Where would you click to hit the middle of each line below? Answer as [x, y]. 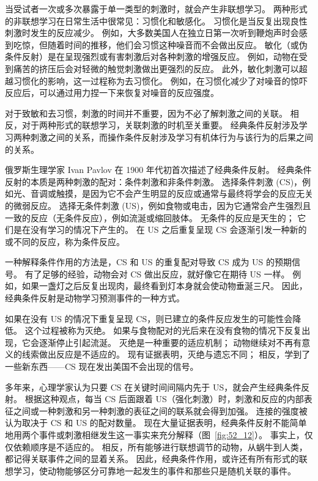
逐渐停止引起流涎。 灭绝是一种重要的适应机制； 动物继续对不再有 [170, 342]
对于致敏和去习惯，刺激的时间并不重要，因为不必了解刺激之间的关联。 [146, 113]
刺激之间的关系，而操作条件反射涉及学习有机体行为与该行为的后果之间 [172, 137]
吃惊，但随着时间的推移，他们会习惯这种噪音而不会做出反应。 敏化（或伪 [160, 44]
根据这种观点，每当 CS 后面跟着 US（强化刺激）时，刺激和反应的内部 [164, 399]
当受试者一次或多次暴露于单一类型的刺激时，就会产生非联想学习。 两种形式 [156, 9]
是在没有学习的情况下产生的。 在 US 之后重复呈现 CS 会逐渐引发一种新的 [160, 229]
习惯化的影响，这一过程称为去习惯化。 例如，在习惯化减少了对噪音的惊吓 [160, 80]
